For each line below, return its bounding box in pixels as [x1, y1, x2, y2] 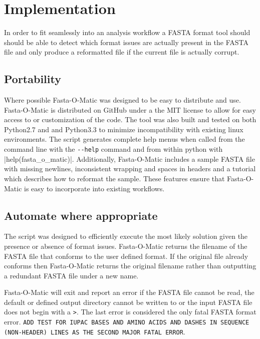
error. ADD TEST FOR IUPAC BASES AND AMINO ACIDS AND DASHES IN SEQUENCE [4, 316, 249, 327]
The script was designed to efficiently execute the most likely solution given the [4, 231, 248, 241]
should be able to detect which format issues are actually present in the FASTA [4, 37, 248, 47]
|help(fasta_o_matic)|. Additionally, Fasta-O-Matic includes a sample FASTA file [4, 153, 255, 164]
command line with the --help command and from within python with [4, 144, 223, 154]
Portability [4, 71, 61, 87]
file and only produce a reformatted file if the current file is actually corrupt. [4, 47, 239, 57]
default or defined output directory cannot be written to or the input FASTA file [4, 296, 252, 307]
